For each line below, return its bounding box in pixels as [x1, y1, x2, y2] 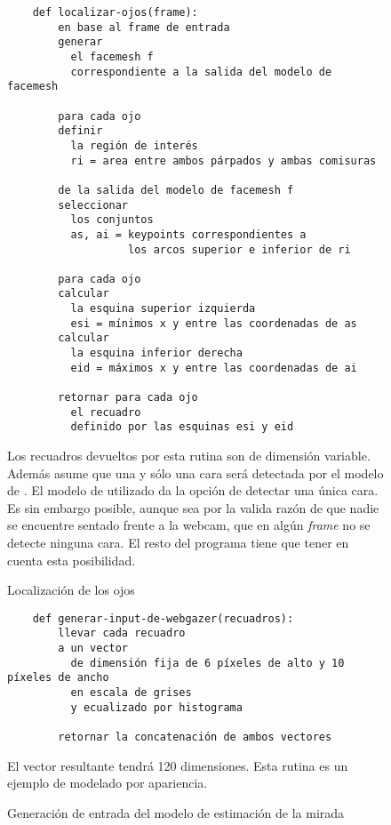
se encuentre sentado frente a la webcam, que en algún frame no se [7, 516, 371, 534]
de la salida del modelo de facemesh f [58, 183, 294, 196]
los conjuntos [70, 213, 154, 227]
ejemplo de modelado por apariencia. [7, 773, 208, 792]
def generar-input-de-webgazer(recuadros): [32, 612, 294, 625]
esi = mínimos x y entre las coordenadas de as [70, 316, 357, 330]
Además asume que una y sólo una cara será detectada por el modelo [7, 463, 384, 482]
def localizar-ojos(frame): [32, 6, 198, 19]
